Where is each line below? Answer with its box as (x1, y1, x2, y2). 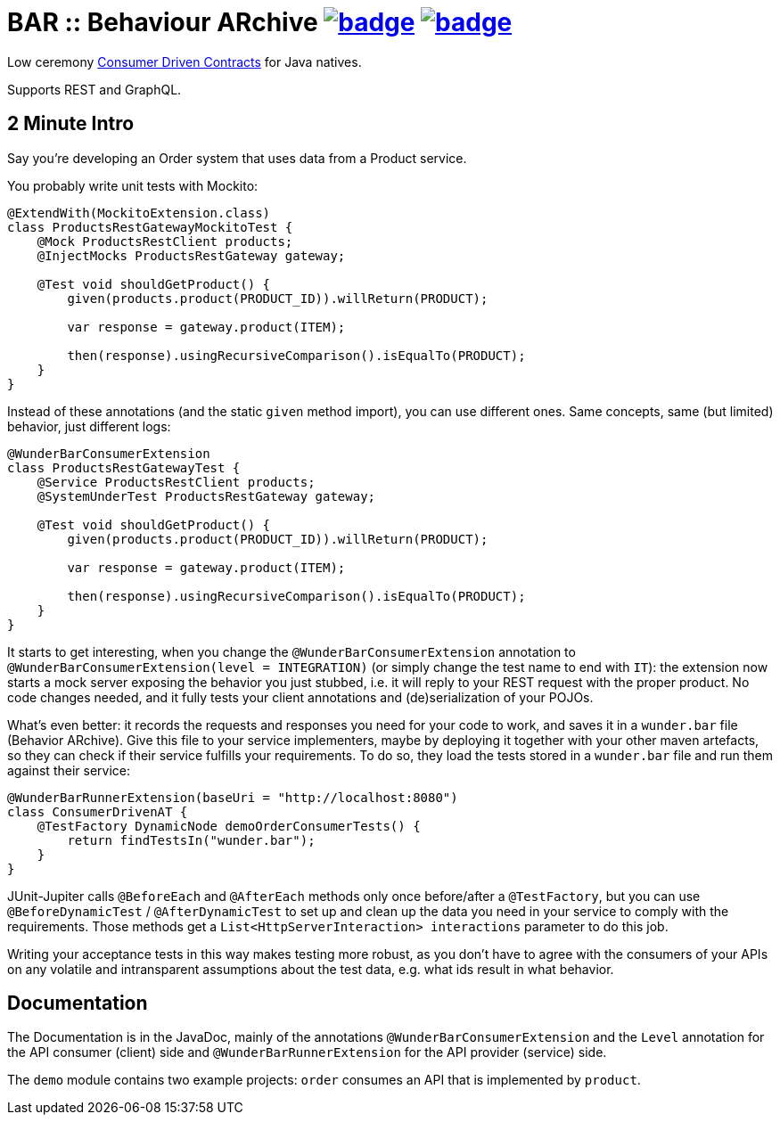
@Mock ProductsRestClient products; (37, 233, 293, 249)
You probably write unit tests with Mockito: (7, 177, 259, 193)
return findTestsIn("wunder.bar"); (67, 832, 316, 848)
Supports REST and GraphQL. (7, 81, 182, 97)
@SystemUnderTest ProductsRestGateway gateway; (37, 488, 376, 504)
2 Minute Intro (7, 112, 135, 135)
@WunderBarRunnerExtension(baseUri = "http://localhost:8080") (7, 790, 458, 805)
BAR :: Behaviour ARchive (7, 7, 318, 37)
